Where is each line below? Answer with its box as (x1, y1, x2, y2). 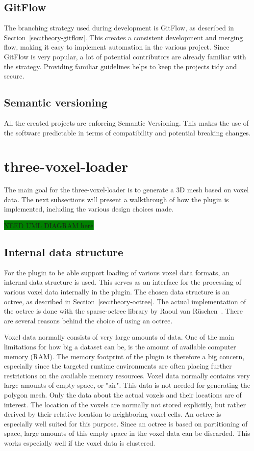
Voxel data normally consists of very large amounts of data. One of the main (4, 332, 234, 342)
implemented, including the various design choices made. (4, 204, 174, 214)
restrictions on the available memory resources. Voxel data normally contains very (4, 370, 250, 380)
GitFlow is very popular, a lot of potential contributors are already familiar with (4, 51, 246, 61)
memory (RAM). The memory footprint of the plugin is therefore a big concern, (4, 351, 245, 361)
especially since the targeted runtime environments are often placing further (4, 361, 232, 371)
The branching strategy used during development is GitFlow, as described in (4, 23, 234, 33)
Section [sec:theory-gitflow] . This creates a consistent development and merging (4, 32, 243, 42)
